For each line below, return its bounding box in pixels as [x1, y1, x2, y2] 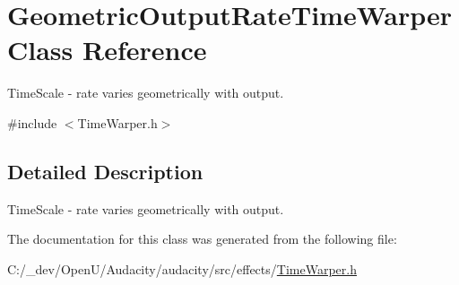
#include [7, 113, 57, 132]
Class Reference [7, 31, 207, 68]
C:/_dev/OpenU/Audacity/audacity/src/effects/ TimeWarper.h [7, 259, 357, 278]
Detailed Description [7, 157, 204, 185]
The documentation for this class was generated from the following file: [7, 229, 397, 248]
